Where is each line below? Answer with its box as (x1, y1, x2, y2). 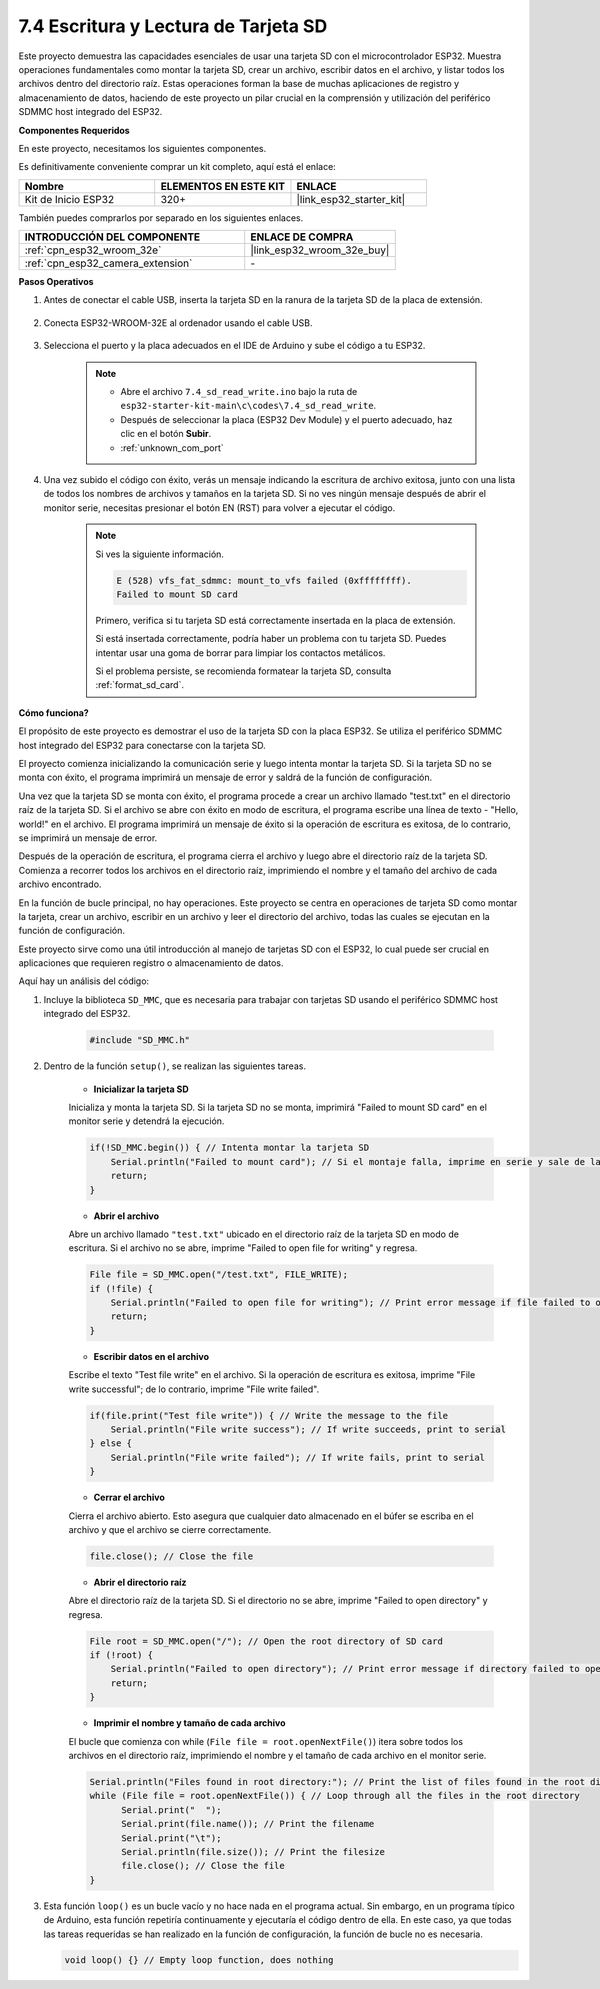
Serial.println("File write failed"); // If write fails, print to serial (110, 1451, 485, 1463)
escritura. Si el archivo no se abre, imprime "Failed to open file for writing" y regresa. (68, 1242, 418, 1254)
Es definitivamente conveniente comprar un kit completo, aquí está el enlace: (18, 161, 337, 173)
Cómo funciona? (18, 706, 89, 719)
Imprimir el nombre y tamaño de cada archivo (93, 1717, 286, 1729)
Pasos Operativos (18, 276, 94, 288)
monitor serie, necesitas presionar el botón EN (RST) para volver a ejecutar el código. (43, 501, 396, 514)
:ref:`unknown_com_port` (120, 441, 224, 454)
